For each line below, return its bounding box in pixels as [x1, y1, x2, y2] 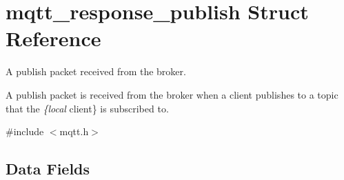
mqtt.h [59, 124, 89, 139]
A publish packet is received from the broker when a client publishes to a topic [6, 87, 338, 101]
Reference [6, 24, 101, 52]
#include [6, 124, 44, 139]
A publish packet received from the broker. [6, 64, 186, 79]
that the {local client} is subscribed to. [6, 101, 169, 115]
